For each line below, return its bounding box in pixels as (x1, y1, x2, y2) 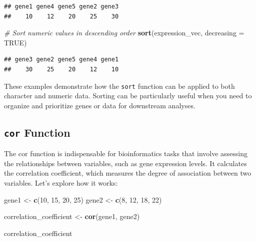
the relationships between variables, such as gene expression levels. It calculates (4, 158, 247, 168)
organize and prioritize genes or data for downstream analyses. (4, 100, 195, 110)
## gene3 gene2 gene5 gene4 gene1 (4, 56, 119, 63)
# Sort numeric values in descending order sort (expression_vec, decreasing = (4, 27, 244, 38)
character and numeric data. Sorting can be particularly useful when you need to (4, 90, 252, 101)
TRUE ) (4, 37, 27, 47)
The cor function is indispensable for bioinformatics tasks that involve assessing (4, 148, 248, 159)
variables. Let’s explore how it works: (4, 177, 118, 188)
